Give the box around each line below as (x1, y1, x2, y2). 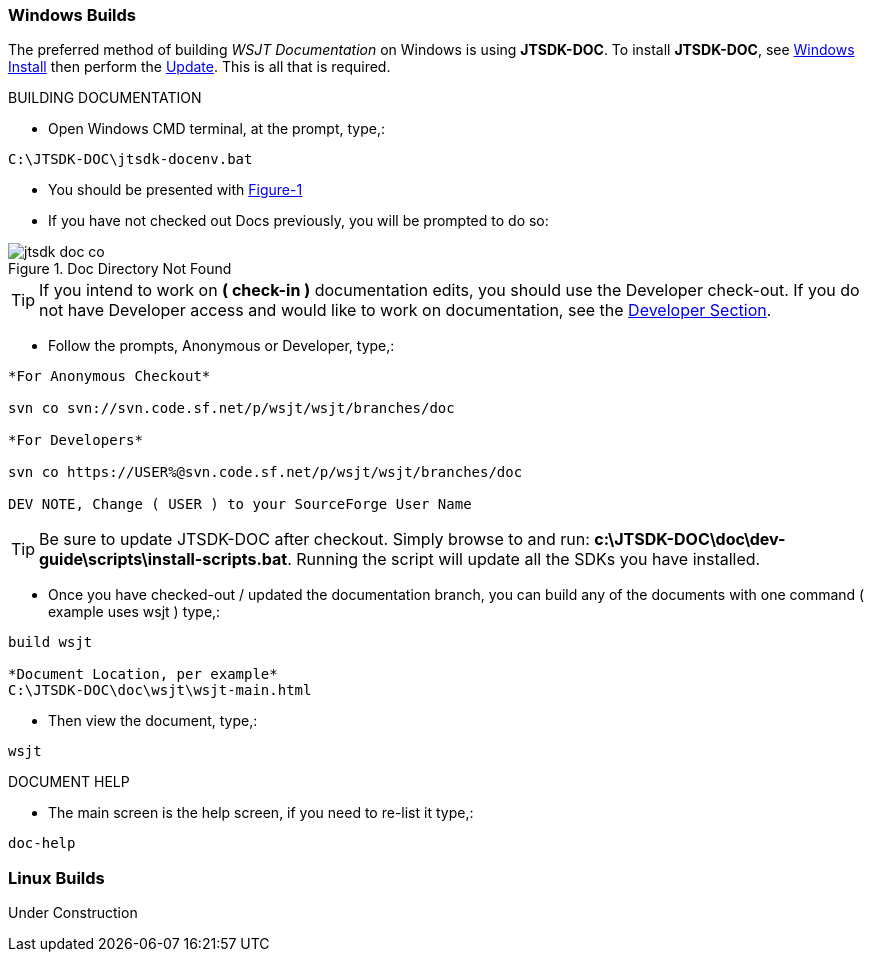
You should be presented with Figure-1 (48, 181, 303, 199)
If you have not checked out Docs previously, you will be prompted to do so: (48, 212, 549, 230)
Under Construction (8, 904, 138, 922)
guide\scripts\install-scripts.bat (39, 549, 288, 570)
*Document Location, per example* (8, 666, 278, 683)
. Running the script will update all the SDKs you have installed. (287, 549, 761, 570)
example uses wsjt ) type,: (48, 603, 221, 621)
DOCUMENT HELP (8, 773, 130, 791)
